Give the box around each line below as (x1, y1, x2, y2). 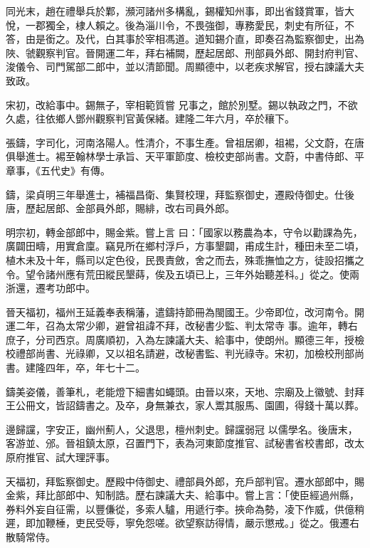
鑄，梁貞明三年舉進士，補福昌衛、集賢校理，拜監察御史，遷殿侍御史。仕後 (6, 186, 354, 201)
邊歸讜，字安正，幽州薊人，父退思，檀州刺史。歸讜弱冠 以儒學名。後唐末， (6, 421, 358, 436)
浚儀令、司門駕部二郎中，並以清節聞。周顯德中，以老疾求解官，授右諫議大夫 (6, 59, 364, 74)
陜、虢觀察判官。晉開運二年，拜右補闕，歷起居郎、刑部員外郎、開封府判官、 (6, 45, 364, 60)
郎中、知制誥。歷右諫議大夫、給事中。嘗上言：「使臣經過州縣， (65, 488, 359, 502)
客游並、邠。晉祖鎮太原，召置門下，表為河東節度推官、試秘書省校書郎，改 (6, 436, 354, 450)
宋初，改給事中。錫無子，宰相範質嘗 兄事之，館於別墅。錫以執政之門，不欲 (6, 97, 358, 112)
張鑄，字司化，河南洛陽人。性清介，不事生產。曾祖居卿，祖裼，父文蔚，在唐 (6, 135, 364, 149)
